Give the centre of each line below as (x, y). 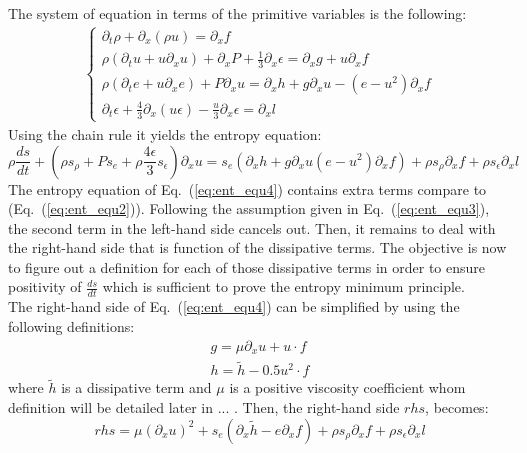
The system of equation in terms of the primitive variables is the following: (237, 13)
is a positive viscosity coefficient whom (347, 387)
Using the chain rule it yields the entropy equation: (165, 133)
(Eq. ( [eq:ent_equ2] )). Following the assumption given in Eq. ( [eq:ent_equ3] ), (249, 208)
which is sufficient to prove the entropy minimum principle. (283, 286)
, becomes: (457, 407)
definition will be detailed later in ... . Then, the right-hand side (204, 407)
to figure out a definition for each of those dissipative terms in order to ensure (247, 266)
